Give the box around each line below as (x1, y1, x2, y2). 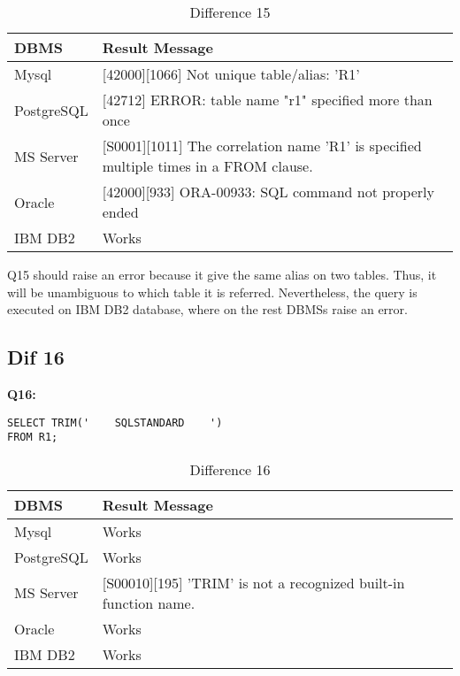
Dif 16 (7, 343, 65, 371)
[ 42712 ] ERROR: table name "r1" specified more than (102, 89, 433, 110)
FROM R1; (7, 431, 58, 444)
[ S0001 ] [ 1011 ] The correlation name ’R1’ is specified (102, 135, 422, 156)
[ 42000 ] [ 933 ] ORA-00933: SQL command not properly (102, 181, 434, 202)
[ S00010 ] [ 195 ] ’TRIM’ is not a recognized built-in (102, 572, 405, 593)
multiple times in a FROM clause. (102, 156, 313, 176)
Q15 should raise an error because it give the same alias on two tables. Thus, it (7, 265, 437, 283)
